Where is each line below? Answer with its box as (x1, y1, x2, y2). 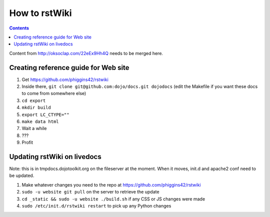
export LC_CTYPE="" (21, 111, 69, 117)
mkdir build (21, 105, 51, 110)
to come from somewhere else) (21, 90, 86, 96)
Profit (21, 139, 33, 145)
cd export (21, 97, 46, 103)
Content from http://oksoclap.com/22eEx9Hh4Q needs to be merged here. (9, 50, 163, 56)
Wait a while (21, 125, 47, 131)
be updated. (9, 172, 34, 178)
